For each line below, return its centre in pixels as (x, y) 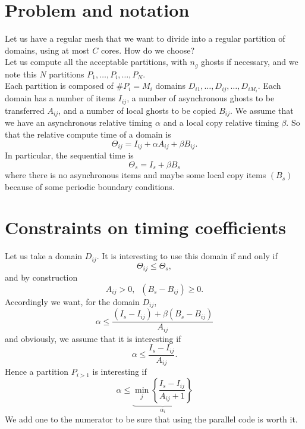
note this (21, 74)
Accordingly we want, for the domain (72, 301)
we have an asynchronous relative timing (79, 122)
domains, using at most (47, 50)
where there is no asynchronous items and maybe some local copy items (136, 175)
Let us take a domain (44, 256)
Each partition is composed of (59, 86)
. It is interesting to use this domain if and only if (187, 256)
